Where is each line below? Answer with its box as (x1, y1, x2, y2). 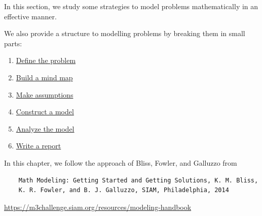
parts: (4, 38, 22, 48)
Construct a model (16, 106, 74, 117)
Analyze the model (16, 123, 74, 134)
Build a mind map (16, 72, 73, 82)
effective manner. (4, 11, 57, 21)
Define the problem (16, 55, 76, 66)
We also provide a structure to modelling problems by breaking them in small (4, 28, 245, 39)
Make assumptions (16, 89, 73, 100)
